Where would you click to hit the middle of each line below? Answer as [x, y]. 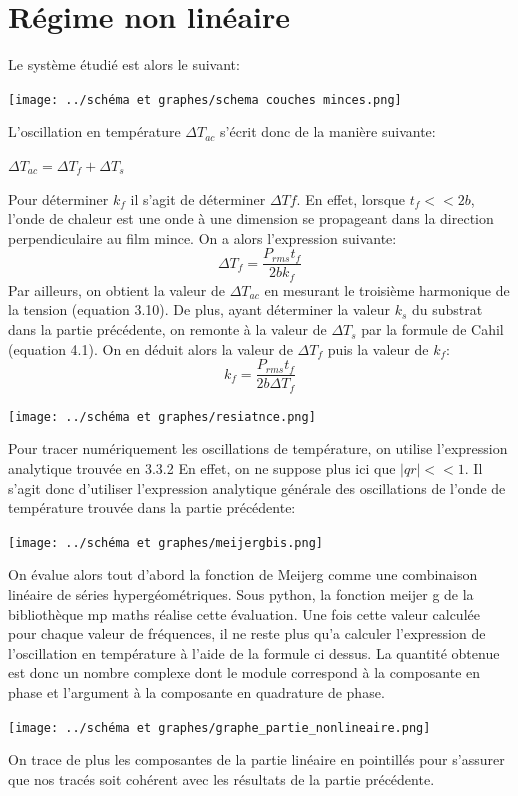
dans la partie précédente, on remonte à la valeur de [167, 329]
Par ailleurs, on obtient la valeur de [117, 289]
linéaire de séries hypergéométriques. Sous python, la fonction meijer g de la [241, 594]
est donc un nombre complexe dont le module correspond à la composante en [244, 672]
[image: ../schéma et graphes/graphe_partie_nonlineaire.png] [219, 727]
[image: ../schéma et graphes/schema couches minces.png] [205, 99]
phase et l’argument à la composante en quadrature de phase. [196, 692]
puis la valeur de [378, 348]
